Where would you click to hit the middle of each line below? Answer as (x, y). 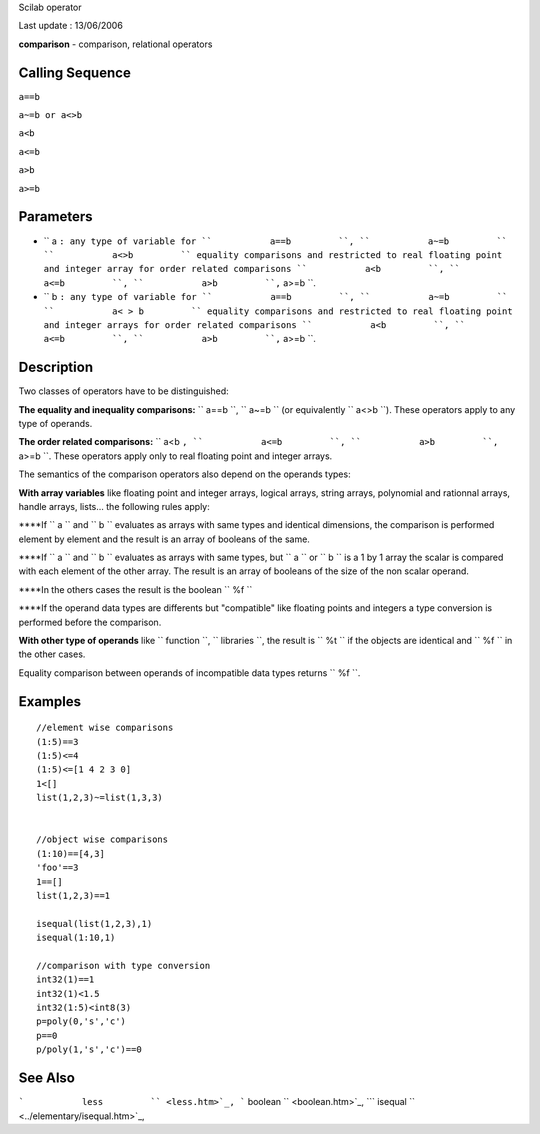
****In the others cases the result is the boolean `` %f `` (135, 589)
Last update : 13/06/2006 (71, 26)
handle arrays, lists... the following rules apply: (114, 506)
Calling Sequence (75, 72)
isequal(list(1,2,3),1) (94, 923)
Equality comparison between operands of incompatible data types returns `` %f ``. (189, 672)
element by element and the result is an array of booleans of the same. (164, 539)
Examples (50, 701)
